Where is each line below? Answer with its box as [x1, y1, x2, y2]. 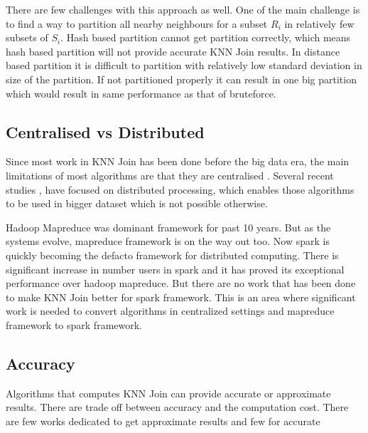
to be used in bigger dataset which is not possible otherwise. [6, 196, 268, 211]
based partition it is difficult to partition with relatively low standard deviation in [6, 58, 362, 73]
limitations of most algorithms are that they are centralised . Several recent [6, 167, 334, 182]
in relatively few [284, 16, 355, 31]
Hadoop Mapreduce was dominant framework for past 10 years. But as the [6, 219, 331, 234]
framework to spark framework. [6, 317, 142, 332]
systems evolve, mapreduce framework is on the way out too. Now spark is [6, 234, 330, 249]
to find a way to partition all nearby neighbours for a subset [6, 16, 268, 31]
